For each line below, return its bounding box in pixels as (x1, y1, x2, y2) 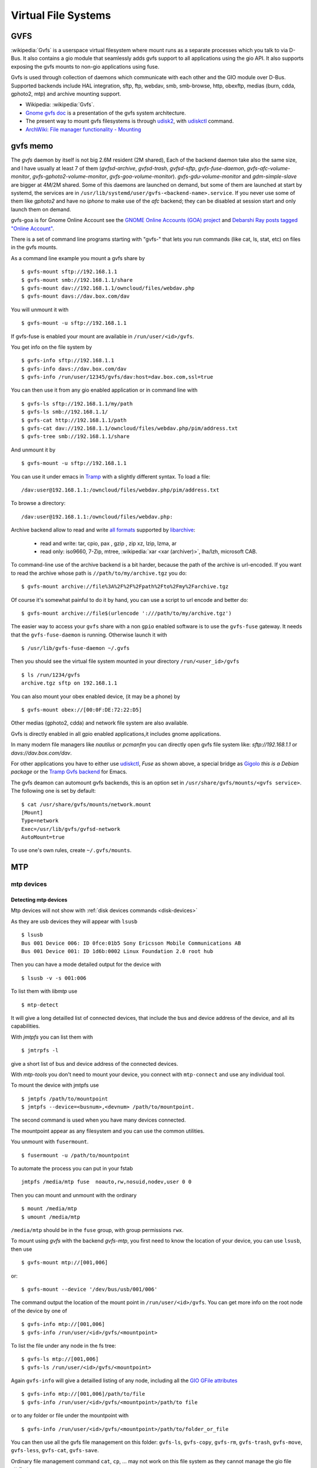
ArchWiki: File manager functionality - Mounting (25, 126, 141, 133)
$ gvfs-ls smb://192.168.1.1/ (21, 409, 109, 415)
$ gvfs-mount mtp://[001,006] (21, 1260, 109, 1266)
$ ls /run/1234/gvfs (21, 671, 80, 678)
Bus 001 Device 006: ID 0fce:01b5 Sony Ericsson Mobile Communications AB (21, 940, 241, 947)
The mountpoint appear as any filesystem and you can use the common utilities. (11, 1127, 205, 1134)
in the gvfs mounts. (11, 244, 58, 251)
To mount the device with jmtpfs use (11, 1082, 99, 1089)
